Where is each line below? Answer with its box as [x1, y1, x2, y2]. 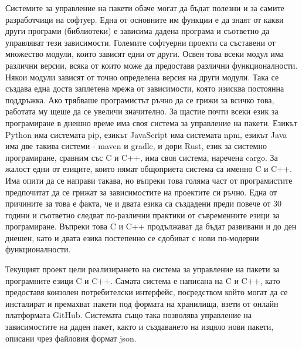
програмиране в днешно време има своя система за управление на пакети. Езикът [5, 116, 297, 129]
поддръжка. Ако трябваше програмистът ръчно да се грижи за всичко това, [5, 93, 274, 106]
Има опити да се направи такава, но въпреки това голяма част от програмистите [5, 174, 293, 186]
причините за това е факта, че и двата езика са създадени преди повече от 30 [5, 197, 281, 210]
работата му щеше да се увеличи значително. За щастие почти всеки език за [5, 105, 279, 117]
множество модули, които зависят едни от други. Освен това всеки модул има [5, 48, 284, 60]
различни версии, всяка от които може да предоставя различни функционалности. [5, 59, 298, 71]
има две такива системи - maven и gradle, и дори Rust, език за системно [5, 140, 267, 152]
